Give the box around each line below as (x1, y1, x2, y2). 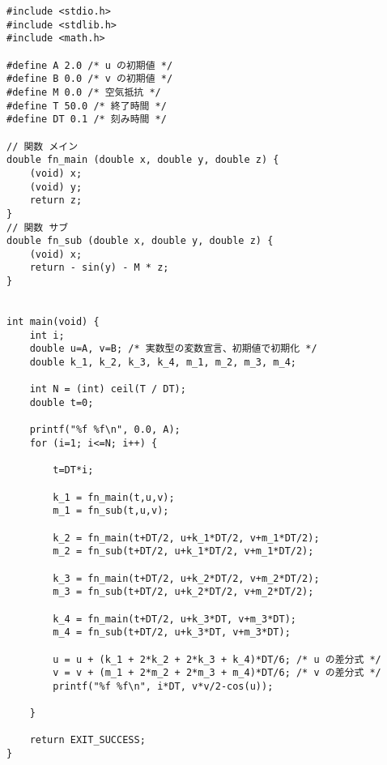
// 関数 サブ (6, 221, 69, 233)
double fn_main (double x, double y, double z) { (6, 154, 279, 166)
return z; (29, 194, 83, 207)
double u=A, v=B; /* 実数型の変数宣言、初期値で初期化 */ (29, 343, 317, 355)
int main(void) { (6, 316, 100, 328)
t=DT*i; (53, 464, 94, 477)
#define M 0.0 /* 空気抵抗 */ (6, 86, 161, 98)
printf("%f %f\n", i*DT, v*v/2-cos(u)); (53, 680, 274, 692)
